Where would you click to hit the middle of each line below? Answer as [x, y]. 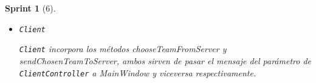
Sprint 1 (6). [30, 8]
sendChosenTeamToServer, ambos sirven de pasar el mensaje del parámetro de [165, 60]
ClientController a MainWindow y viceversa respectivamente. [138, 72]
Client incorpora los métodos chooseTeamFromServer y [123, 49]
